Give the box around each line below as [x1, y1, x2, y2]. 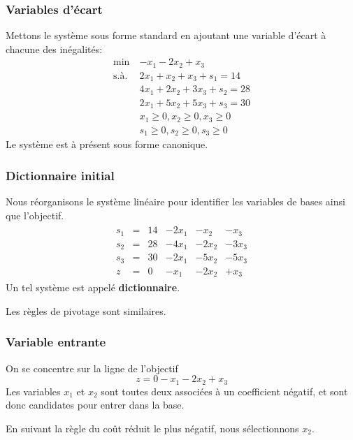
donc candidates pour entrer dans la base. [6, 397, 185, 412]
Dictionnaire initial [6, 166, 115, 184]
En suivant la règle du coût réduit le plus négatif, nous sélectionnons [6, 420, 299, 435]
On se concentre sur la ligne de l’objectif [6, 360, 178, 375]
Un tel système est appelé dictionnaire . [6, 280, 180, 295]
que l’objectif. [6, 207, 64, 222]
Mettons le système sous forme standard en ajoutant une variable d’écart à [6, 28, 326, 43]
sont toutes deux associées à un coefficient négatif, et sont [101, 383, 348, 398]
